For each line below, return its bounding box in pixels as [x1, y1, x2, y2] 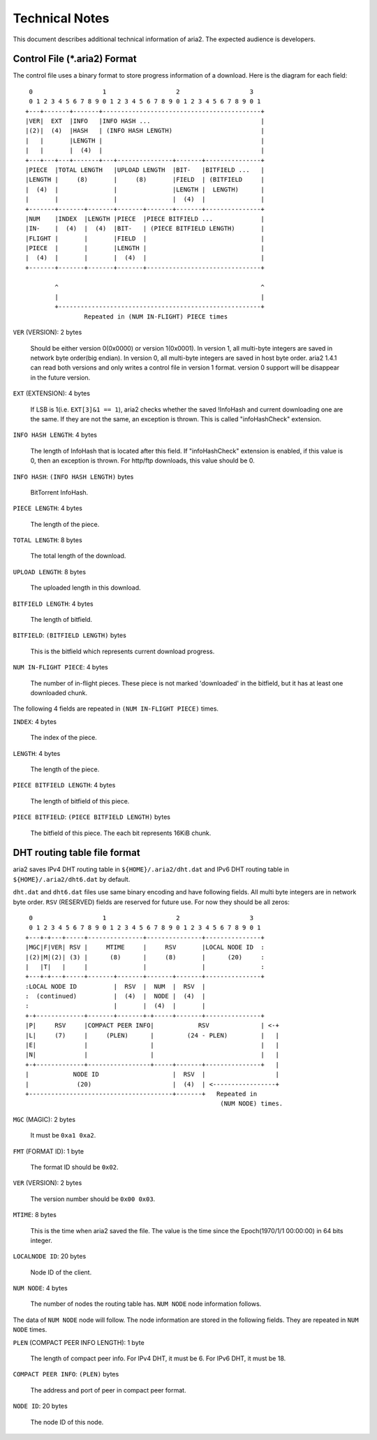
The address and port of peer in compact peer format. [30, 1386, 186, 1394]
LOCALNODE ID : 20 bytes [13, 1252, 87, 1260]
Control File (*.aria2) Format [13, 53, 137, 65]
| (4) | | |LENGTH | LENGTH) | [25, 185, 265, 194]
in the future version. [30, 373, 91, 381]
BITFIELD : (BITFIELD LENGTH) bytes [13, 631, 127, 639]
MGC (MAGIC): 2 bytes [13, 1115, 76, 1123]
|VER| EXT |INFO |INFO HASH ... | [25, 117, 265, 125]
